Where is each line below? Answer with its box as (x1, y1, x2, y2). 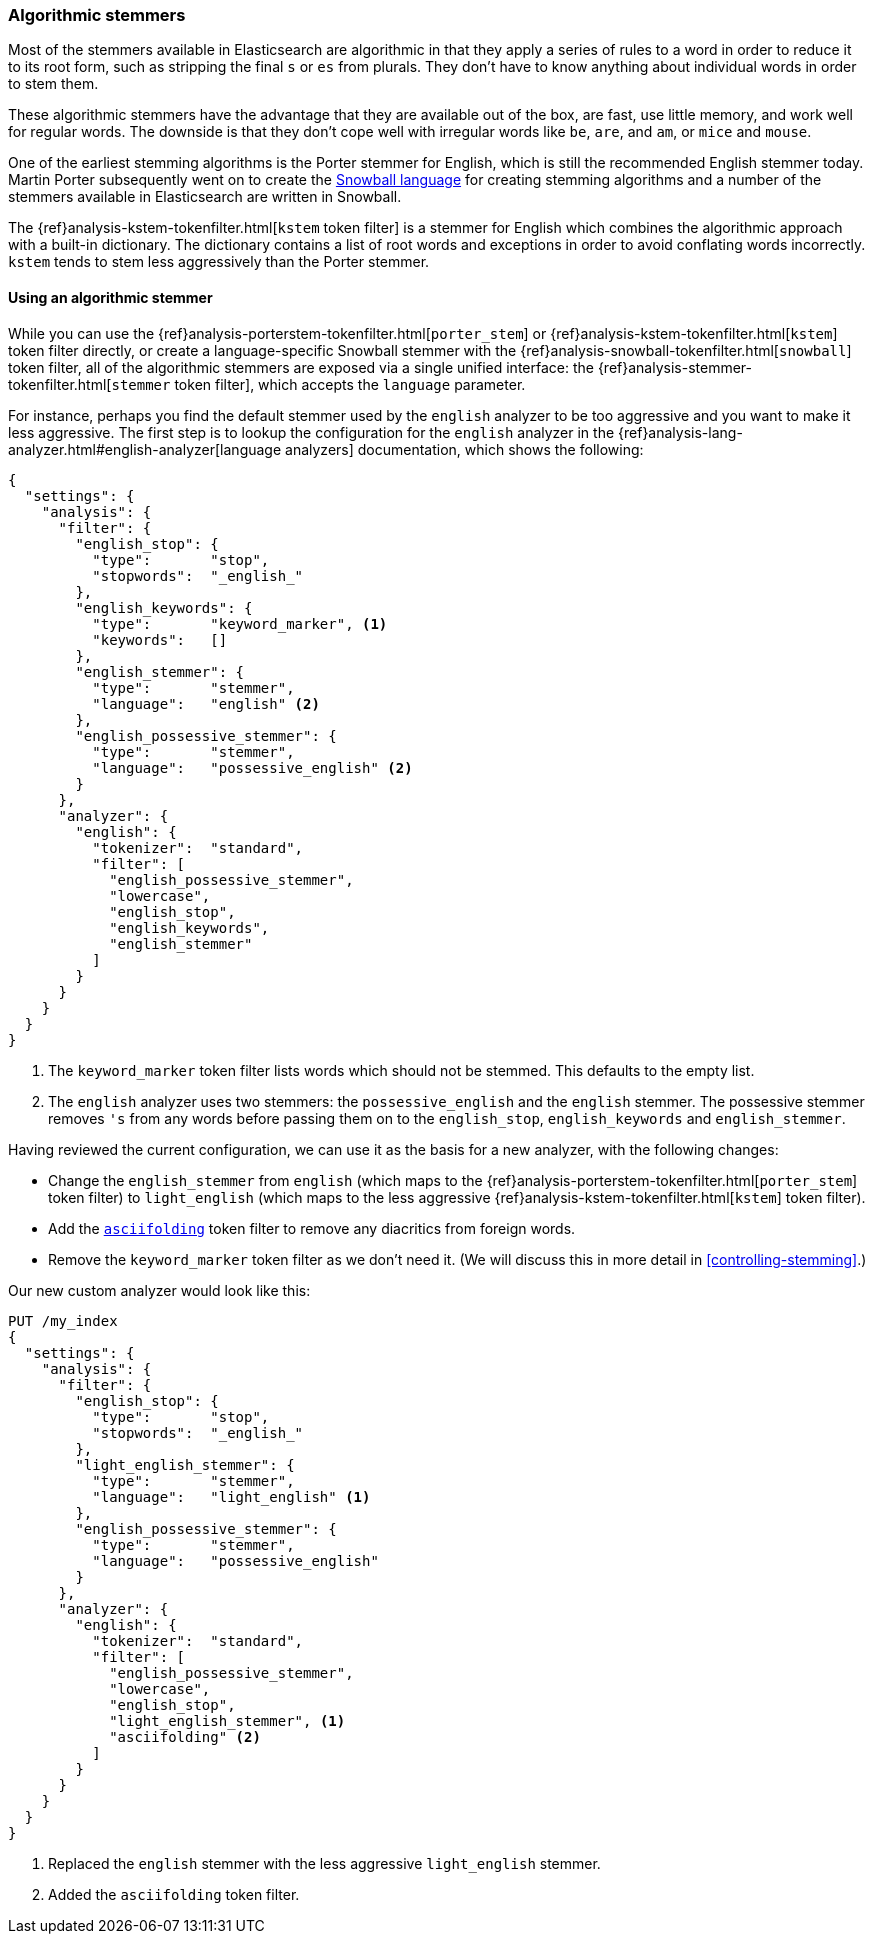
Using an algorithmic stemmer (8, 288, 213, 306)
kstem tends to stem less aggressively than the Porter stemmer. (8, 253, 430, 271)
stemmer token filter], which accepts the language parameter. (111, 375, 526, 393)
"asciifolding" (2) (109, 1728, 261, 1745)
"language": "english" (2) (92, 695, 320, 712)
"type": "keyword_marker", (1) (92, 615, 388, 632)
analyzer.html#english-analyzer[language (8, 440, 282, 458)
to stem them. (8, 75, 99, 93)
